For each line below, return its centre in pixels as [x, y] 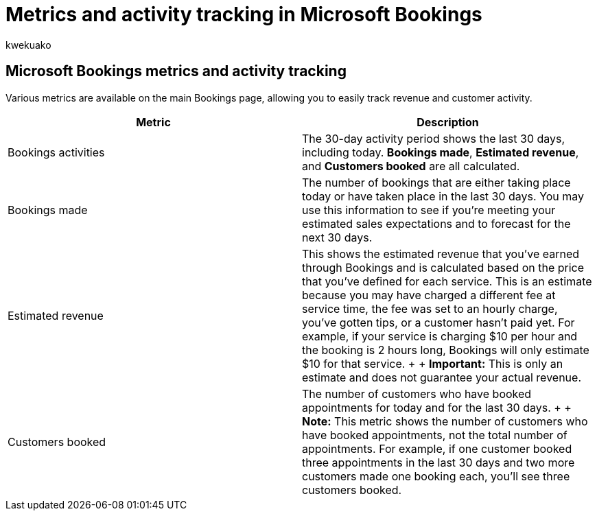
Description [448, 122]
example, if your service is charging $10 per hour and [440, 336]
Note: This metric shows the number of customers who [445, 421]
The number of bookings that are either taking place [436, 182]
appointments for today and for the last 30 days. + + [437, 407]
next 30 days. [337, 237]
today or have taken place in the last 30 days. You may [443, 196]
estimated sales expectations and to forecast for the [436, 223]
